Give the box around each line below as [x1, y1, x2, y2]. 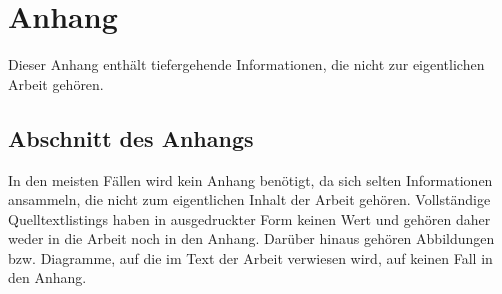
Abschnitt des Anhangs [8, 122, 254, 153]
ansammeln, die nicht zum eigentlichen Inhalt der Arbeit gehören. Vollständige [8, 189, 491, 210]
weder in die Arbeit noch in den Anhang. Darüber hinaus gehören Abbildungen [8, 228, 495, 249]
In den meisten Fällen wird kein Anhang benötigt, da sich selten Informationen [8, 169, 493, 190]
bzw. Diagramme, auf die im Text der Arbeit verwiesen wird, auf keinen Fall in [8, 247, 493, 268]
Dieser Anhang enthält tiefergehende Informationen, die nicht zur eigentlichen [8, 54, 485, 75]
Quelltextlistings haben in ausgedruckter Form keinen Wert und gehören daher [8, 208, 491, 229]
